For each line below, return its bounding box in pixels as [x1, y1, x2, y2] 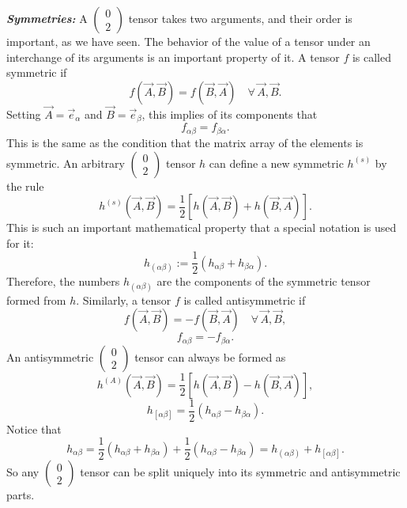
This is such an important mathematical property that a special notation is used [6, 219, 397, 236]
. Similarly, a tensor [76, 291, 171, 308]
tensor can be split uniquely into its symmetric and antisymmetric [80, 464, 401, 480]
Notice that [6, 420, 62, 437]
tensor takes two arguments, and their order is [128, 10, 352, 26]
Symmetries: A [6, 10, 88, 26]
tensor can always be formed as [134, 348, 286, 365]
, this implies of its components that [141, 106, 318, 122]
